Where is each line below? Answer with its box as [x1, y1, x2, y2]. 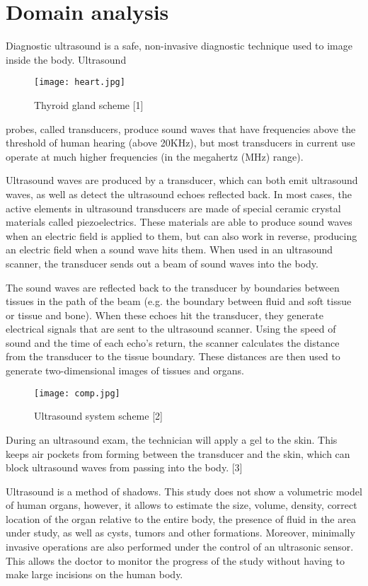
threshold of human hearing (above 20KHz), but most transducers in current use [6, 135, 355, 150]
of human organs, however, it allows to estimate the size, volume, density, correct [6, 498, 357, 512]
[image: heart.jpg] [34, 77, 125, 88]
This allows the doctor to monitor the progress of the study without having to [6, 553, 345, 568]
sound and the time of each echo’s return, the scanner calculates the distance [6, 335, 340, 350]
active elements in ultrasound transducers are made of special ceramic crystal [6, 200, 341, 215]
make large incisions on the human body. [6, 567, 183, 582]
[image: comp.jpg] [34, 388, 120, 398]
